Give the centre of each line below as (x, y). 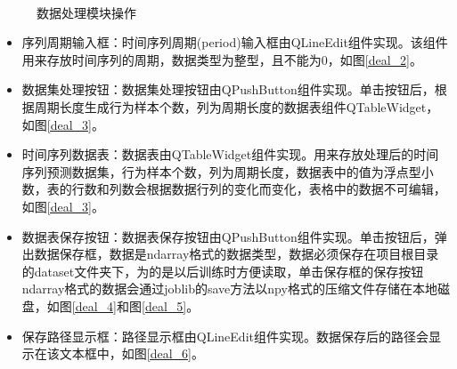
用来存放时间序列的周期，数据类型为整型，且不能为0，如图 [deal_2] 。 (222, 59)
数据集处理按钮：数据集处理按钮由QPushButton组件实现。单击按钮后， (228, 89)
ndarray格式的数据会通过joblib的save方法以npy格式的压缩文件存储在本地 (229, 289)
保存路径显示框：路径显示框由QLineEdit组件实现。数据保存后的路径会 (225, 336)
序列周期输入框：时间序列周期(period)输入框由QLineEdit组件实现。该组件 (235, 42)
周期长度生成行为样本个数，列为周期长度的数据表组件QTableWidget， (237, 106)
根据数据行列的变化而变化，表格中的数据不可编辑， (296, 189)
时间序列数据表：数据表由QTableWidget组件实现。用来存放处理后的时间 (230, 154)
